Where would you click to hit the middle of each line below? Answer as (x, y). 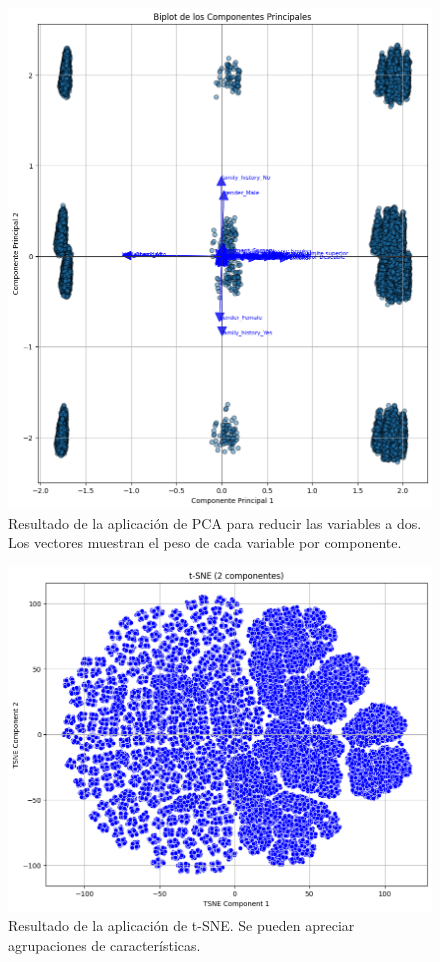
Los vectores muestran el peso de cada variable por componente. (205, 542)
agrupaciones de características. (104, 944)
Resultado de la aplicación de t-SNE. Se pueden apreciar (181, 925)
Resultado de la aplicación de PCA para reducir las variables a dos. (215, 522)
